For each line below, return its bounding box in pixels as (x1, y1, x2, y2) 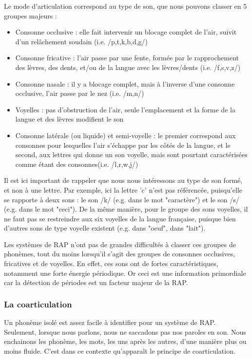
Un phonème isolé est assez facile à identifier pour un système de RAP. (4, 317, 216, 327)
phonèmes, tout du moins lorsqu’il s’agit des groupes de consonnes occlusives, (4, 249, 235, 259)
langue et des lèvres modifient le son (15, 114, 124, 124)
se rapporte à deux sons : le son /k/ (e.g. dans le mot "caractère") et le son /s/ (4, 194, 239, 204)
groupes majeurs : (4, 10, 57, 20)
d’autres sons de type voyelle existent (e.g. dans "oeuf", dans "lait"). (4, 223, 206, 233)
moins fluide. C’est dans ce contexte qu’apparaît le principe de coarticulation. (4, 345, 235, 356)
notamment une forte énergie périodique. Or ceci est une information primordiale (4, 268, 246, 278)
